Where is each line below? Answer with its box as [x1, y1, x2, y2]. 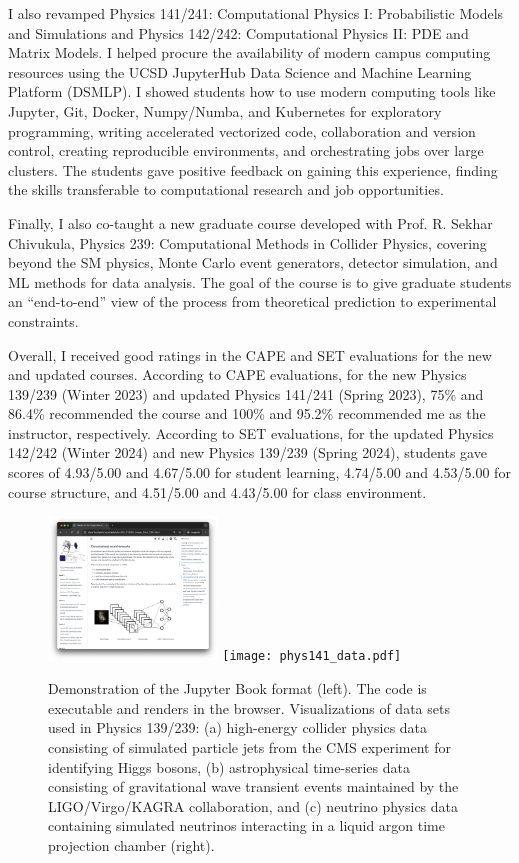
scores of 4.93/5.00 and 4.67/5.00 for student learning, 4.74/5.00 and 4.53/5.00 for [8, 462, 511, 483]
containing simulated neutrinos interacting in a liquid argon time [48, 815, 445, 836]
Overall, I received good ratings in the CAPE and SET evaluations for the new [8, 344, 492, 365]
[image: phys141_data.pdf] [222, 649, 402, 664]
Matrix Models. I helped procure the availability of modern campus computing [8, 42, 491, 63]
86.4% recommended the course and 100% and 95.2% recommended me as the [8, 403, 486, 424]
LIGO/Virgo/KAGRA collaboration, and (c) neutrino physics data [48, 795, 459, 816]
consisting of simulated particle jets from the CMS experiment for [48, 736, 451, 757]
